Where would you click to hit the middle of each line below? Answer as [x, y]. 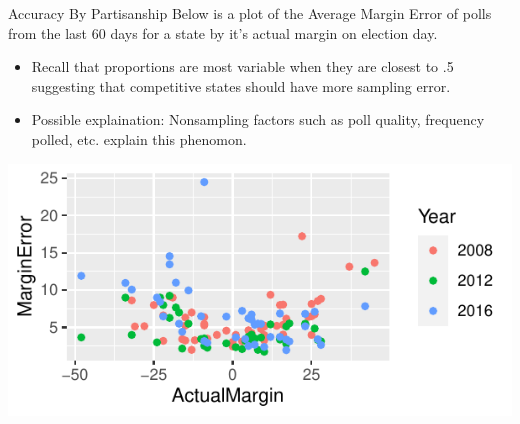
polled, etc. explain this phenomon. [139, 138]
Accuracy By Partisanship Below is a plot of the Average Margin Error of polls [250, 13]
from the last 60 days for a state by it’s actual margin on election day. [223, 32]
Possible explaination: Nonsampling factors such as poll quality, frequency [258, 119]
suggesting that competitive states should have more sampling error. [241, 85]
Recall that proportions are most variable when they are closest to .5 [242, 66]
